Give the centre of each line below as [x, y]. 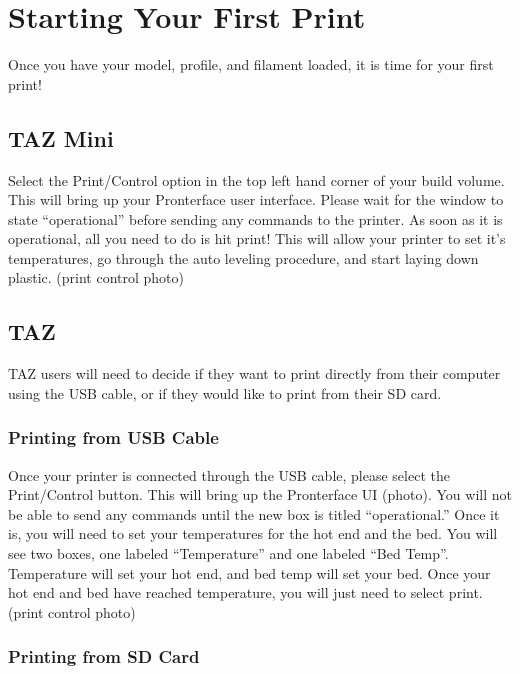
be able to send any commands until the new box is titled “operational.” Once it [254, 513]
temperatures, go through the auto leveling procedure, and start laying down [243, 257]
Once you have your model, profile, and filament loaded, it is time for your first [251, 64]
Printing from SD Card [104, 656]
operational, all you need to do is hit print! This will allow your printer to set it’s [257, 238]
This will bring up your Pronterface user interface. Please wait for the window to [256, 199]
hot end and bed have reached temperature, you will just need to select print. [245, 592]
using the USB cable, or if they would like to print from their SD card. [225, 392]
